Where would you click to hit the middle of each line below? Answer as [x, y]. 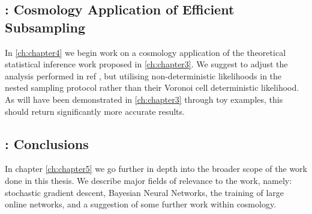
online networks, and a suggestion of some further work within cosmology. [141, 204]
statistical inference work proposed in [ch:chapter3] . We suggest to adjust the [146, 64]
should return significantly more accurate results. [95, 111]
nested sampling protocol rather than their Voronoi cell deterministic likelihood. [152, 87]
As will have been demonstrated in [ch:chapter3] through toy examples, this [144, 99]
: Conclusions [47, 143]
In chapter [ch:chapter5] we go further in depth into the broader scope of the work [156, 169]
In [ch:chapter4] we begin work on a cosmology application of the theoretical [145, 52]
